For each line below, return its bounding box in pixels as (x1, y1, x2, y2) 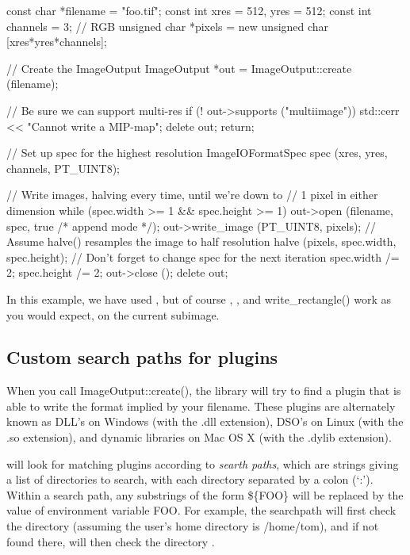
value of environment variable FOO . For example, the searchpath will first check (6, 502, 397, 519)
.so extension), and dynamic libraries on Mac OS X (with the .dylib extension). (6, 429, 392, 446)
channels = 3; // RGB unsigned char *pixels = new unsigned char (6, 17, 329, 34)
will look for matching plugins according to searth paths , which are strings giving (6, 455, 399, 472)
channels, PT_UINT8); (6, 159, 120, 176)
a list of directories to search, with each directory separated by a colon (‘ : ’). (6, 471, 374, 488)
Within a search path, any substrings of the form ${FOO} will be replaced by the (6, 486, 404, 503)
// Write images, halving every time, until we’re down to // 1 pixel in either (6, 186, 378, 203)
